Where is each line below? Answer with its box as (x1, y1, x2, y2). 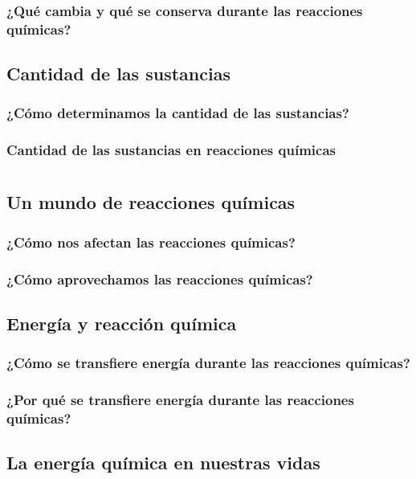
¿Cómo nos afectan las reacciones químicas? (6, 231, 296, 252)
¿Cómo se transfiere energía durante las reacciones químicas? (6, 353, 410, 373)
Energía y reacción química (6, 310, 237, 335)
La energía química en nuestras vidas (6, 450, 320, 475)
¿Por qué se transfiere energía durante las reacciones (6, 390, 354, 410)
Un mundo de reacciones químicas (6, 190, 296, 215)
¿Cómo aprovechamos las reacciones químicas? (6, 268, 313, 289)
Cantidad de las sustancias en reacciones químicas (6, 140, 336, 160)
